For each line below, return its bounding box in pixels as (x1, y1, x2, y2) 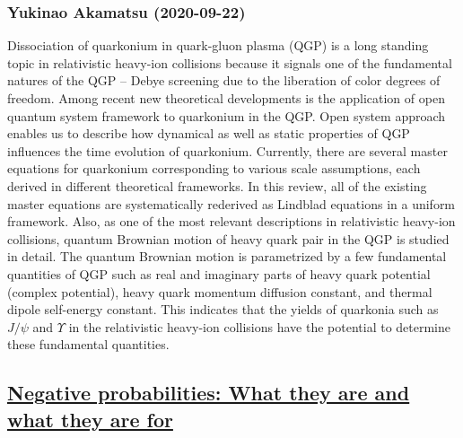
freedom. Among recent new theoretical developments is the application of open (7, 89, 445, 107)
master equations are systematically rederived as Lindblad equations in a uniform (7, 194, 456, 213)
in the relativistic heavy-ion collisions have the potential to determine (68, 317, 451, 336)
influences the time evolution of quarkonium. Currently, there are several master (7, 141, 448, 160)
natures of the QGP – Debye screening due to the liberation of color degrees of (7, 71, 441, 90)
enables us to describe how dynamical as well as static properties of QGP (7, 124, 410, 143)
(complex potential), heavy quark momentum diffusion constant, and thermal (7, 282, 432, 301)
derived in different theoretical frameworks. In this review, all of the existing (7, 176, 427, 195)
